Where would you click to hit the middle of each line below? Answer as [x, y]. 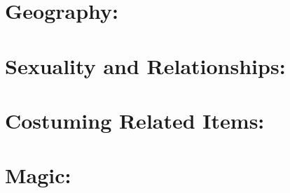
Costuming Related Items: [135, 120]
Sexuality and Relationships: [145, 65]
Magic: [38, 175]
